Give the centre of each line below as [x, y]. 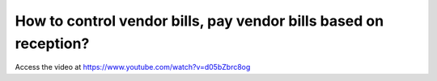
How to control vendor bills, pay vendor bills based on [199, 21]
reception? [52, 43]
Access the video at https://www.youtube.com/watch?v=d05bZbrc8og [133, 67]
